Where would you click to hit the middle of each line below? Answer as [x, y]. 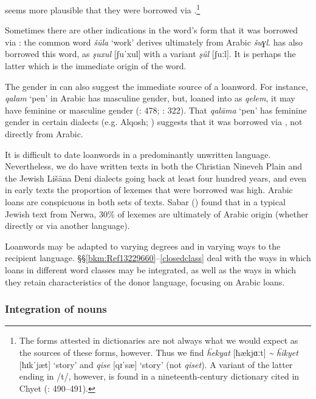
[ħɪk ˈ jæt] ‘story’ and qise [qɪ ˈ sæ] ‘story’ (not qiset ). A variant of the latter [156, 364]
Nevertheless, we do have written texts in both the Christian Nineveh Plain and [154, 166]
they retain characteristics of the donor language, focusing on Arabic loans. [145, 281]
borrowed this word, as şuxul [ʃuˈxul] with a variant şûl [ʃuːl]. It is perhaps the [150, 54]
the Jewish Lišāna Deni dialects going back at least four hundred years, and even [156, 178]
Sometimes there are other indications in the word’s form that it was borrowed [152, 30]
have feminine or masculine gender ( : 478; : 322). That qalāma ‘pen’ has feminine [156, 110]
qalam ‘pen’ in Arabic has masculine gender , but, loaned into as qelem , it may [150, 98]
